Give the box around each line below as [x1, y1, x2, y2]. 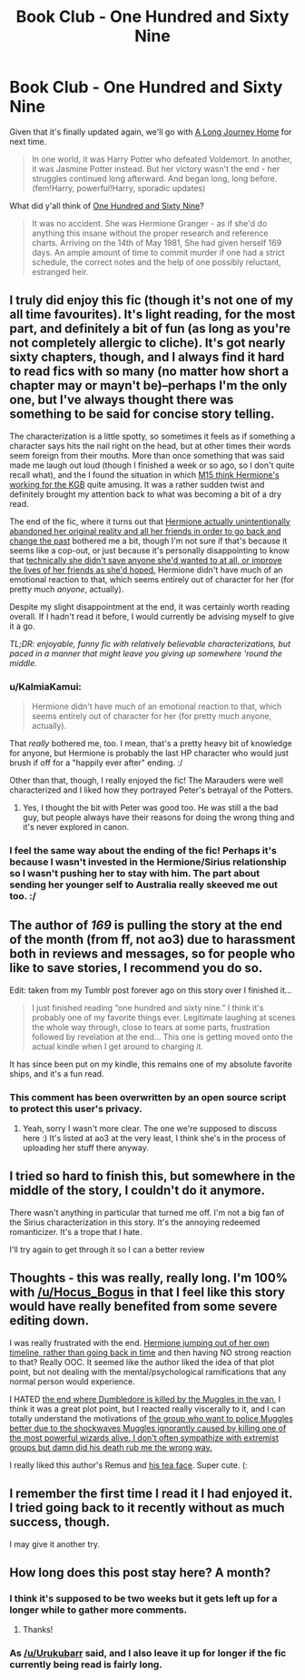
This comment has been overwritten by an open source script [9, 1090, 287, 1103]
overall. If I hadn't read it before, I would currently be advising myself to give [9, 611, 295, 622]
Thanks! [22, 1624, 54, 1635]
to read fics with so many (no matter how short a [9, 364, 290, 380]
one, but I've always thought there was [9, 392, 234, 408]
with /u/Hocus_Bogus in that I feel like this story [9, 1285, 286, 1300]
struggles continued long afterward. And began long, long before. [31, 173, 278, 184]
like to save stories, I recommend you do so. [9, 960, 263, 976]
